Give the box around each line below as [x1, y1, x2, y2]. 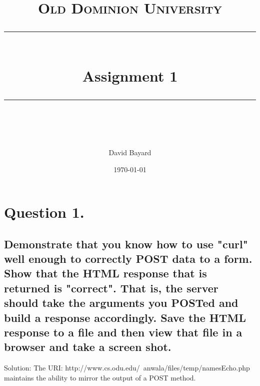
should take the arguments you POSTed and [4, 295, 238, 310]
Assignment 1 [82, 65, 178, 86]
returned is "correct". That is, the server [4, 280, 218, 295]
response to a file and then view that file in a [4, 324, 242, 340]
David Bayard [108, 147, 151, 157]
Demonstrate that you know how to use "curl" [4, 236, 248, 251]
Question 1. [4, 202, 84, 222]
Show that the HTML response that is [4, 265, 207, 281]
